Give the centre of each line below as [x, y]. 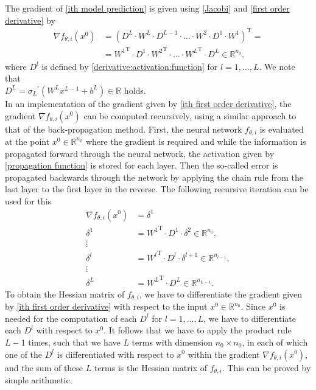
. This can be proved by [266, 367]
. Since [253, 306]
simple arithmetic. [39, 380]
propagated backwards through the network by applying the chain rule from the [154, 177]
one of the [24, 354]
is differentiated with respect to [115, 354]
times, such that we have [74, 342]
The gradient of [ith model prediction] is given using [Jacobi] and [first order [147, 8]
